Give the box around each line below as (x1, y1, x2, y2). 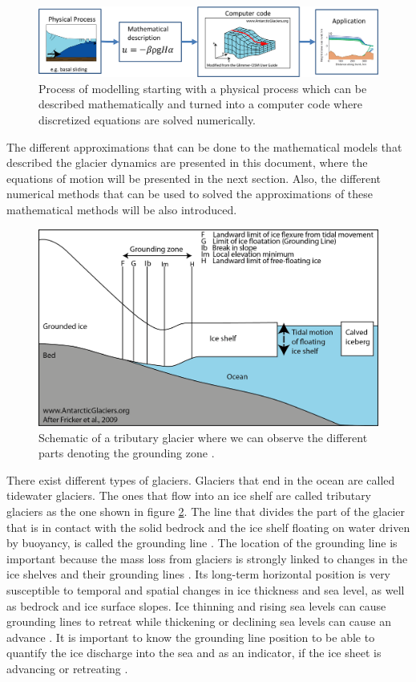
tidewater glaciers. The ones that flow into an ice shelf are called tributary (6, 487, 372, 504)
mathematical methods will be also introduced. (6, 201, 237, 217)
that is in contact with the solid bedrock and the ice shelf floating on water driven (6, 518, 410, 535)
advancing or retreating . (6, 660, 128, 676)
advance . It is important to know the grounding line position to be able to (6, 628, 375, 645)
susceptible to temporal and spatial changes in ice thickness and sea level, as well (6, 582, 405, 598)
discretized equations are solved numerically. (38, 111, 256, 128)
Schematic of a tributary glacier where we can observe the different (38, 428, 368, 445)
